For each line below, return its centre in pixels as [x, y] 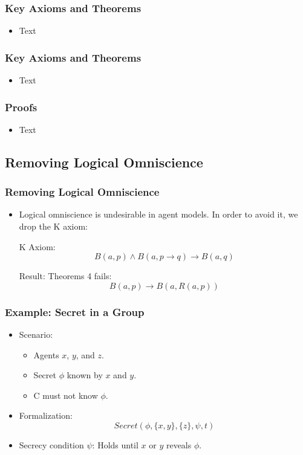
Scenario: [36, 334]
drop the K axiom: [54, 226]
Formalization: [46, 415]
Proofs [21, 107]
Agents [46, 354]
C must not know [66, 395]
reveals [179, 445]
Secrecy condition [51, 445]
